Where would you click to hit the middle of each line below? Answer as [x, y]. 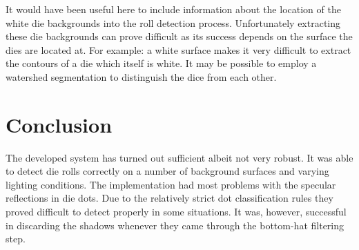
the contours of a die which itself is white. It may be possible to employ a [161, 63]
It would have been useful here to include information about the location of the [173, 9]
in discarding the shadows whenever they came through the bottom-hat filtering [175, 225]
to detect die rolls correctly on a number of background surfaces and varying [167, 171]
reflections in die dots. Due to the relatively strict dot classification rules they [169, 198]
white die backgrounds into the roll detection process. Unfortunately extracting [173, 22]
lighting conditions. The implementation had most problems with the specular [171, 184]
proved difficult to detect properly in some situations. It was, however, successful [176, 212]
